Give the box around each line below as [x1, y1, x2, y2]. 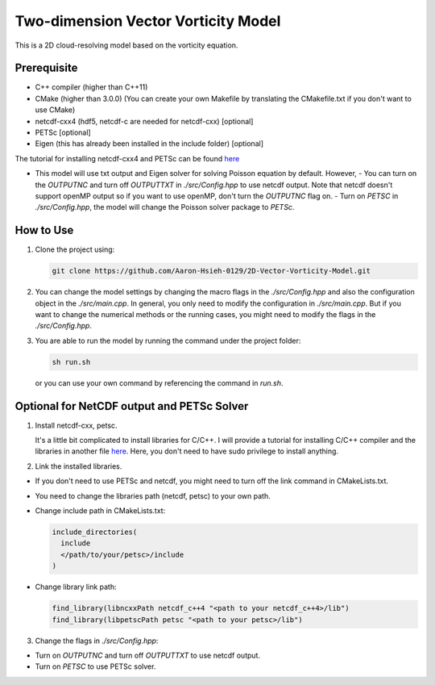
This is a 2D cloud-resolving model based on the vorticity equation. [14, 40, 238, 50]
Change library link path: [35, 582, 117, 592]
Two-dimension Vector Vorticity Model [14, 12, 281, 30]
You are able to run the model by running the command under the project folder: [35, 336, 301, 345]
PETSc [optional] [35, 127, 92, 137]
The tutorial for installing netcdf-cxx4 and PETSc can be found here [14, 153, 240, 163]
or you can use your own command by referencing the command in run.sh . [35, 378, 284, 387]
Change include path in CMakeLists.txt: [35, 506, 166, 516]
